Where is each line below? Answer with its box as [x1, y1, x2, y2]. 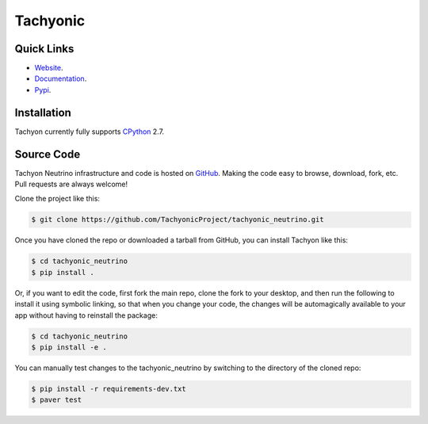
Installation [14, 105, 71, 119]
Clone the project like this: [14, 194, 101, 204]
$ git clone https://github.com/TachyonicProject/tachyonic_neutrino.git [31, 215, 324, 224]
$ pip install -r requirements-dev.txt [31, 384, 186, 393]
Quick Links [14, 42, 75, 55]
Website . [34, 63, 63, 73]
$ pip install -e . [31, 342, 107, 352]
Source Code [14, 147, 81, 161]
